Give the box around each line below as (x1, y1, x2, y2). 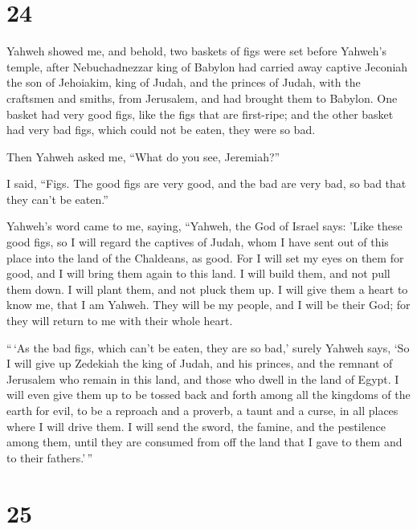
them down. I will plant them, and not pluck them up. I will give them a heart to (6, 280, 408, 297)
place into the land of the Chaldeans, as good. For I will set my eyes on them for (6, 249, 404, 266)
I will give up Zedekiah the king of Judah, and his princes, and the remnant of (6, 355, 393, 372)
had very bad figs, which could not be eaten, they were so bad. (6, 121, 316, 138)
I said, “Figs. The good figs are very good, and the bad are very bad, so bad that (6, 175, 407, 192)
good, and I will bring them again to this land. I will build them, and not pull (6, 265, 390, 282)
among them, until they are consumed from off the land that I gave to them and (6, 433, 403, 450)
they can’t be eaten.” (6, 190, 108, 207)
